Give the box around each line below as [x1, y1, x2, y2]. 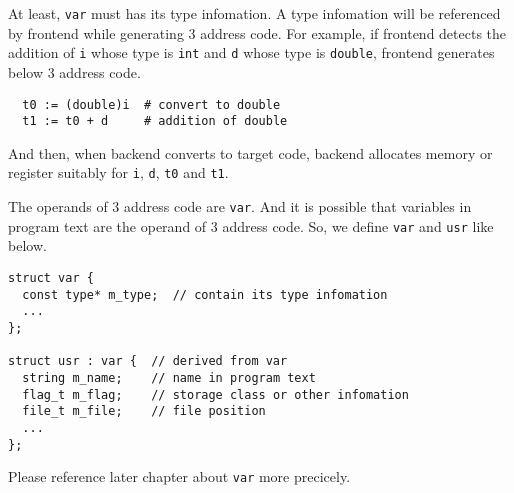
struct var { [8, 270, 94, 285]
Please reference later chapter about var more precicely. [8, 466, 351, 487]
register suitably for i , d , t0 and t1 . [8, 162, 229, 183]
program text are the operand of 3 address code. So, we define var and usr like [8, 215, 494, 236]
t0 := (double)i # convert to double [22, 97, 281, 112]
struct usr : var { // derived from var [8, 354, 288, 369]
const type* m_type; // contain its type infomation [22, 287, 388, 302]
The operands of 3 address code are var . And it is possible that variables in [8, 196, 472, 217]
